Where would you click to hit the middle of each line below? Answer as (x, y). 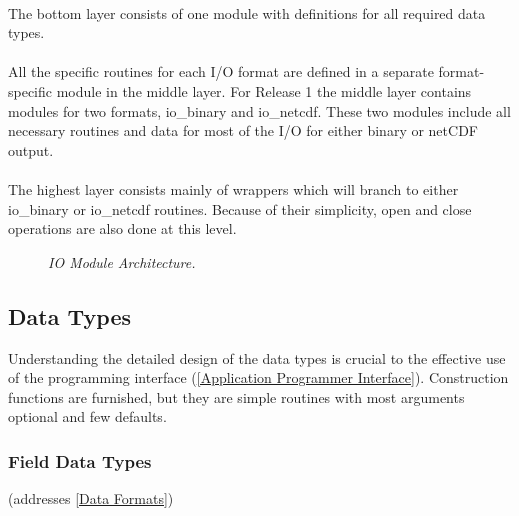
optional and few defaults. (87, 416)
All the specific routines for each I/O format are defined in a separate (221, 71)
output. (31, 149)
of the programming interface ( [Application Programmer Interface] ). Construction (258, 377)
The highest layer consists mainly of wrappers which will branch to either (233, 188)
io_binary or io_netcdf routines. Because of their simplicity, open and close (240, 208)
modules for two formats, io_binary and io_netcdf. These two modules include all (259, 110)
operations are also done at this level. (122, 228)
